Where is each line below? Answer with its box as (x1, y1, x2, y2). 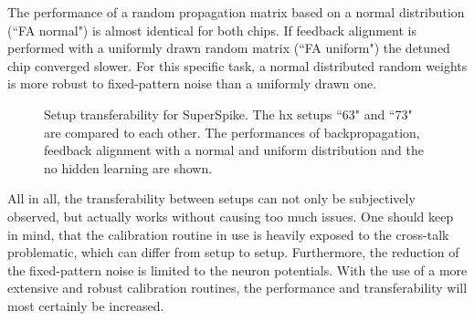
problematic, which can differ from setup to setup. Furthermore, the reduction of (7, 243, 459, 262)
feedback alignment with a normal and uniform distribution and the (44, 140, 424, 160)
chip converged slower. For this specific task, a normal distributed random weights (7, 56, 468, 75)
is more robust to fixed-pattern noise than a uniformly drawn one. (7, 74, 377, 93)
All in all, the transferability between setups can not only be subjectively (7, 189, 416, 208)
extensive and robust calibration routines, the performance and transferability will (7, 278, 468, 297)
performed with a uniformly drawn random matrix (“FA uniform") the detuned (7, 38, 450, 57)
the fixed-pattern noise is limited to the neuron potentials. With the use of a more (7, 260, 468, 279)
